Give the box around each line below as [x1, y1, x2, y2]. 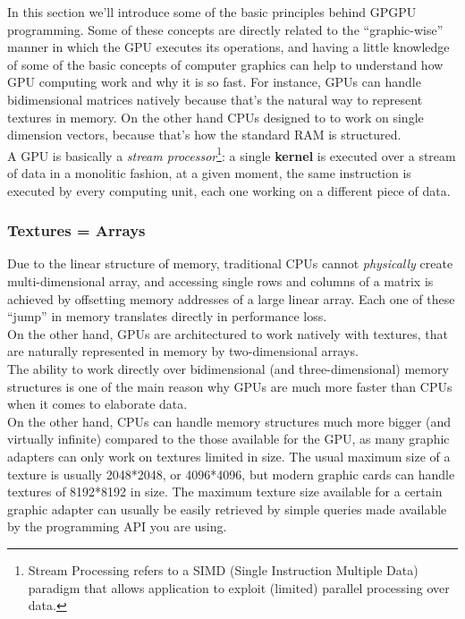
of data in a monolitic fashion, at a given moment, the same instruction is [7, 164, 411, 182]
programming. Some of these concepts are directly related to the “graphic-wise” [7, 20, 444, 38]
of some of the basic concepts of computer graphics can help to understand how [7, 55, 444, 73]
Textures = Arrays [7, 219, 146, 242]
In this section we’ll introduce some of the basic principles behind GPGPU [7, 3, 417, 21]
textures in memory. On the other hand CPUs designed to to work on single [7, 107, 424, 126]
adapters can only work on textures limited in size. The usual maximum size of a [7, 446, 451, 465]
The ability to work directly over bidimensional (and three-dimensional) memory [7, 359, 449, 377]
